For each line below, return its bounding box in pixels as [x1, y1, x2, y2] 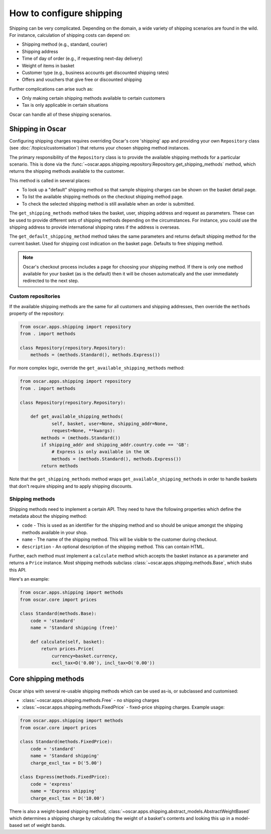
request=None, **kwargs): [51, 428, 115, 434]
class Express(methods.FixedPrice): [20, 774, 110, 780]
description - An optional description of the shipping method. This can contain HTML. [22, 543, 205, 549]
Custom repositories [9, 293, 61, 300]
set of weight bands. [23, 822, 66, 828]
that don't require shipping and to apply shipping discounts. [9, 483, 133, 489]
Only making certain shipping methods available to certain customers [22, 95, 166, 101]
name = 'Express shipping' [30, 788, 97, 794]
